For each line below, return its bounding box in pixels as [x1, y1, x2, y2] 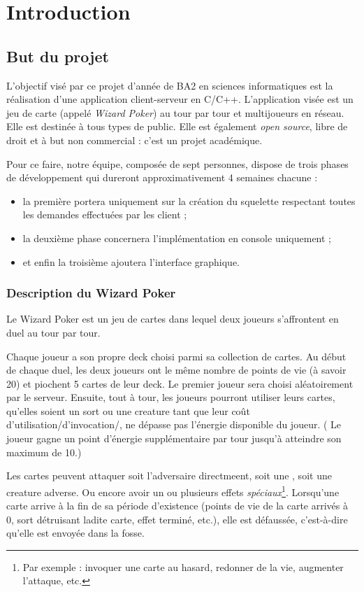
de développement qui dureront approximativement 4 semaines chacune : [6, 170, 318, 185]
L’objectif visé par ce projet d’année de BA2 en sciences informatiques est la [6, 78, 333, 92]
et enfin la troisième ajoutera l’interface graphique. [22, 254, 240, 269]
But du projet [6, 45, 109, 66]
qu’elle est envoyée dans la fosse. [6, 526, 145, 540]
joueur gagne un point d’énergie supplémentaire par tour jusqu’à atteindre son [6, 431, 342, 446]
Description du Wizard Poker [6, 284, 176, 302]
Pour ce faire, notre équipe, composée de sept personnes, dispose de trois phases [6, 156, 349, 171]
